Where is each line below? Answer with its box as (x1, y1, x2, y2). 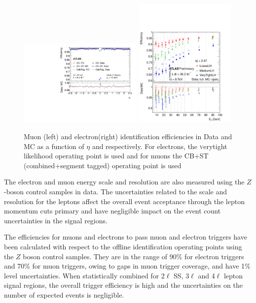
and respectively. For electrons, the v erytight (92, 141, 227, 151)
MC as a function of (24, 141, 84, 151)
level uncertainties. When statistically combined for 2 (4, 270, 165, 280)
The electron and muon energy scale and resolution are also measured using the (4, 177, 245, 187)
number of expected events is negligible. (4, 289, 124, 300)
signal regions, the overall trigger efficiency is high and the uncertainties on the (4, 280, 243, 290)
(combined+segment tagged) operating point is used (24, 160, 182, 170)
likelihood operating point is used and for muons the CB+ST (24, 151, 209, 161)
